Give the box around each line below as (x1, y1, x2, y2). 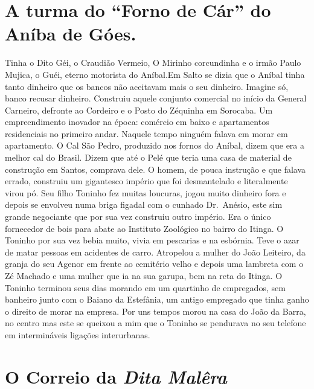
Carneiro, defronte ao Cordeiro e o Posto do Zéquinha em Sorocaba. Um (5, 103, 273, 116)
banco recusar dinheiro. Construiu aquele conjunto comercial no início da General (5, 92, 307, 104)
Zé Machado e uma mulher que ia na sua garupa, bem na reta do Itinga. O (5, 269, 283, 281)
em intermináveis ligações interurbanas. (5, 328, 150, 341)
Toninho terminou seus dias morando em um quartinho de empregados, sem (5, 281, 286, 294)
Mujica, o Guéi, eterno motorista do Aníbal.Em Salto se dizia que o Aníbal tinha (5, 68, 305, 80)
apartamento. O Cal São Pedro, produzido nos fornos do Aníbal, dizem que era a (5, 139, 305, 152)
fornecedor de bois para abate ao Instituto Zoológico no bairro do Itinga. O (5, 222, 284, 234)
